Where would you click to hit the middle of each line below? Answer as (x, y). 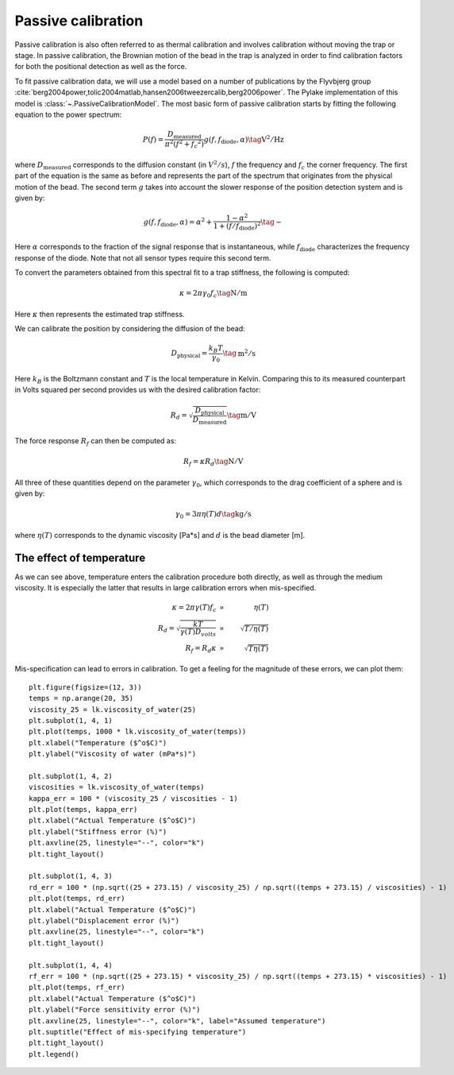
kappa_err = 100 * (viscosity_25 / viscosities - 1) (133, 798)
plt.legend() (54, 1054)
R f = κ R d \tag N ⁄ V (213, 462)
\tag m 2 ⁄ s (239, 352)
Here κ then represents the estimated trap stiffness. (100, 314)
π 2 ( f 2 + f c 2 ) (184, 144)
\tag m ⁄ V (242, 415)
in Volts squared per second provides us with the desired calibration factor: (138, 390)
